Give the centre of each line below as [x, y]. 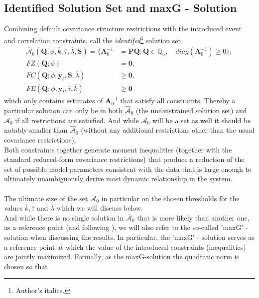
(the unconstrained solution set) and [191, 110]
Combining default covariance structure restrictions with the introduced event [123, 29]
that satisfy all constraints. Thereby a [178, 101]
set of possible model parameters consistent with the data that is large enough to [128, 169]
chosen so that [26, 266]
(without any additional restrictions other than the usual [168, 130]
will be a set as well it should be [201, 120]
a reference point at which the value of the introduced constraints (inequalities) [125, 247]
